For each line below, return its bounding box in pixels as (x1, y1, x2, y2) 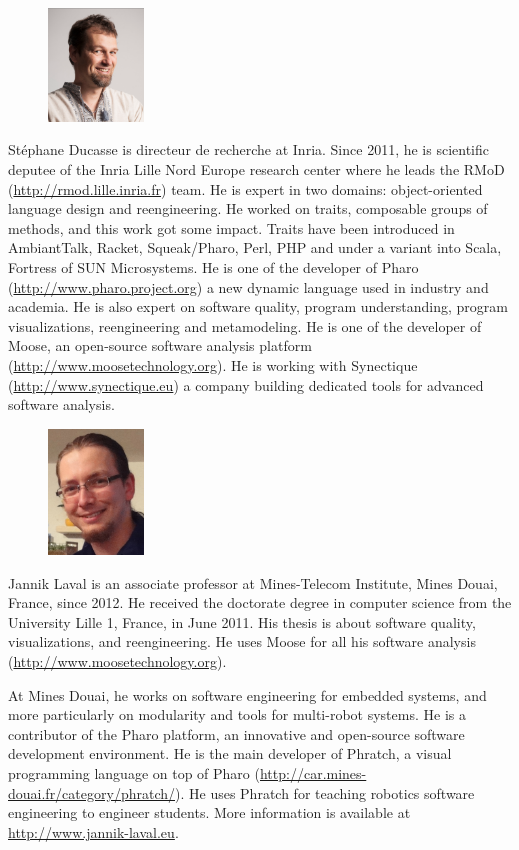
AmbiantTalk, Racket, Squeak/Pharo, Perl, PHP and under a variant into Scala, (8, 237, 502, 258)
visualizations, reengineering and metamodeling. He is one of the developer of (8, 315, 482, 336)
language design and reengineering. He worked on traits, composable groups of (8, 198, 488, 219)
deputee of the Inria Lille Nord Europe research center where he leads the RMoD (8, 158, 505, 179)
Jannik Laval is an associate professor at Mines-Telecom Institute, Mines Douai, (8, 572, 498, 593)
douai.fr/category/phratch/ (8, 782, 175, 803)
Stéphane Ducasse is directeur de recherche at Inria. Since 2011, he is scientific (8, 139, 489, 160)
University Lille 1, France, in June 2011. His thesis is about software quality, (8, 611, 476, 632)
